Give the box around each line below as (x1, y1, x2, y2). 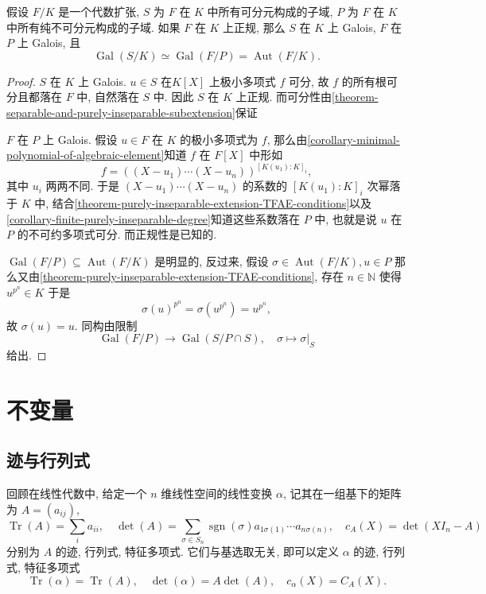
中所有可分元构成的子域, (207, 3, 333, 19)
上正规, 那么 (223, 18, 286, 35)
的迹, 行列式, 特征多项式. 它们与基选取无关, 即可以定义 (55, 543, 340, 560)
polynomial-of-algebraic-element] (6, 146, 165, 163)
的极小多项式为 (180, 130, 259, 147)
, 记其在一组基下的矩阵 (282, 485, 402, 502)
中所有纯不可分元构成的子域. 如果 (6, 18, 181, 35)
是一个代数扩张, (58, 3, 140, 19)
